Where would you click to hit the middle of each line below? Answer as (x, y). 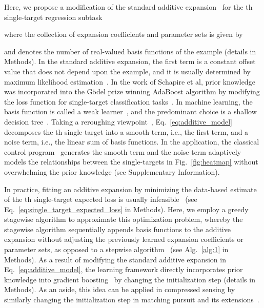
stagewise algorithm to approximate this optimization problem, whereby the (124, 219)
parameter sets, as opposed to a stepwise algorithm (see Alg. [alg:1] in (116, 249)
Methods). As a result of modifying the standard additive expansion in (115, 259)
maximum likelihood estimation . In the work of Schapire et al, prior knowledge (130, 81)
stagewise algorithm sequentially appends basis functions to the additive (117, 229)
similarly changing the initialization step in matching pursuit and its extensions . (132, 300)
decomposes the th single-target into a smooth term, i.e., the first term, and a (126, 131)
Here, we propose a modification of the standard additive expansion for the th (128, 7)
